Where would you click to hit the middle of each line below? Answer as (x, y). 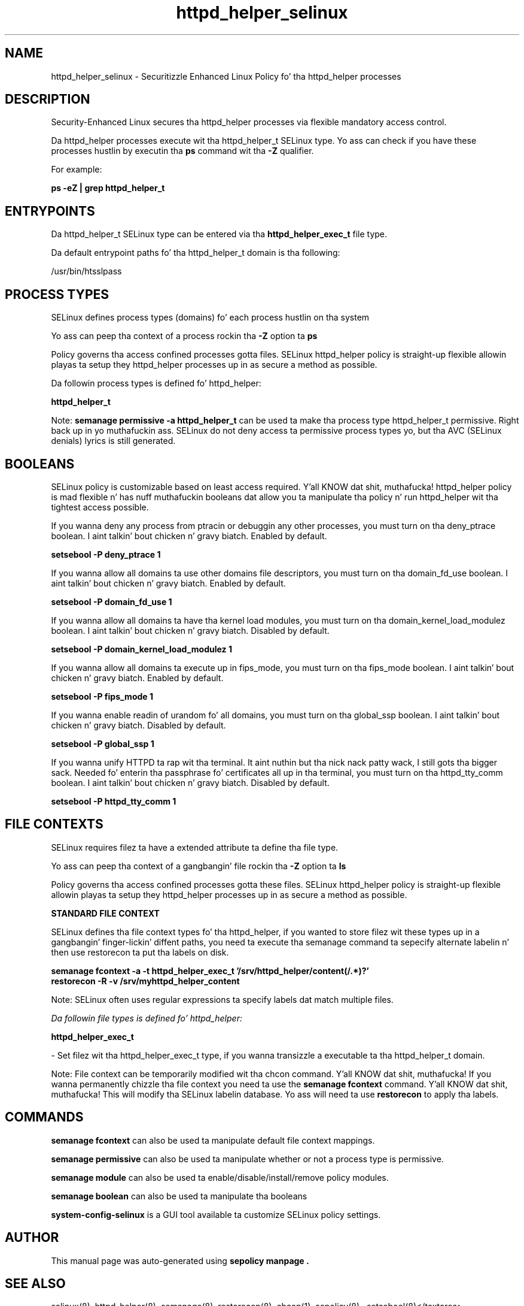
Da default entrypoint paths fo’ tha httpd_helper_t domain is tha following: (196, 253)
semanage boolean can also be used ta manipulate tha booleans (179, 1196)
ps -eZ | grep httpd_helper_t (108, 188)
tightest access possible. (100, 507)
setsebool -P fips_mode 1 (102, 696)
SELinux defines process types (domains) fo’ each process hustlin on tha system (210, 318)
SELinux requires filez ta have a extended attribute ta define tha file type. (195, 847)
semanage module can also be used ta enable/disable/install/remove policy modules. (220, 1177)
